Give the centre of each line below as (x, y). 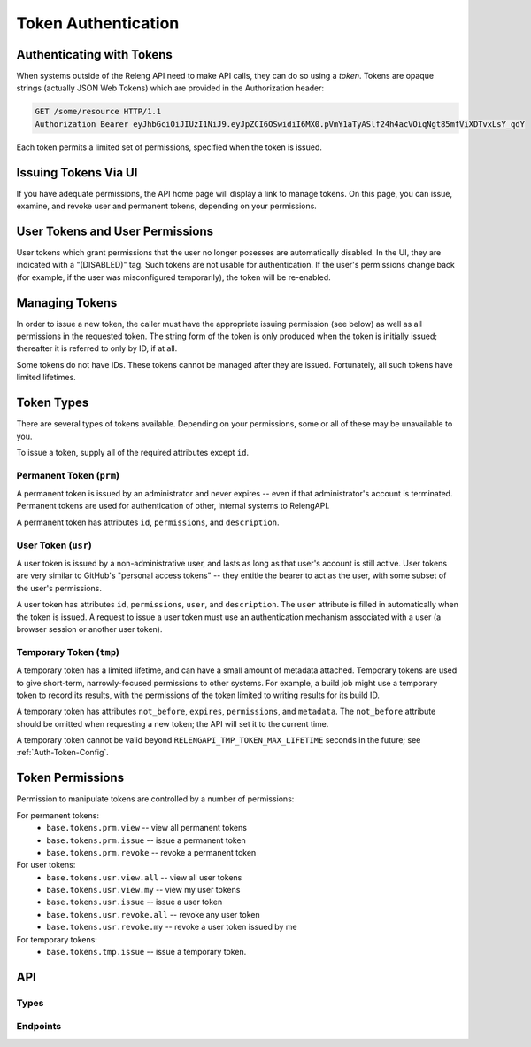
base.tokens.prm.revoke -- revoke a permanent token (151, 852)
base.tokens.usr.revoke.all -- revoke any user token (153, 914)
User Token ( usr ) (54, 545)
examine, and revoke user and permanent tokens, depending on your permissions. (167, 206)
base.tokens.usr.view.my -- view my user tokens (143, 890)
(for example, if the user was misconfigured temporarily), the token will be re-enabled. (173, 277)
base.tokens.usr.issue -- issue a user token (135, 902)
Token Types (53, 403)
